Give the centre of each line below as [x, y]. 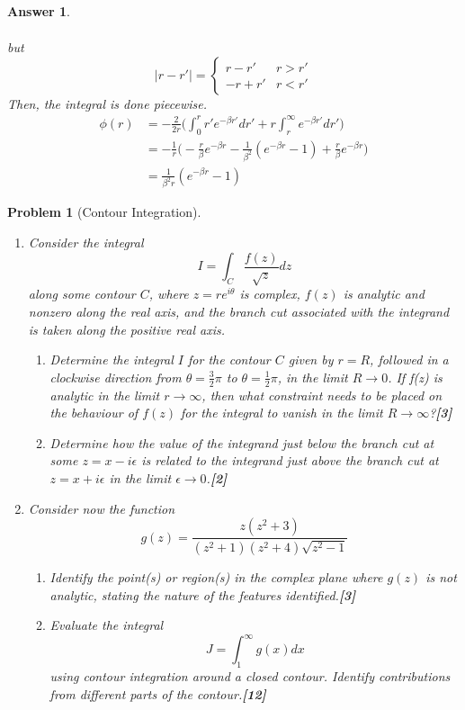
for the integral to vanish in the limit [282, 413]
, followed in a [409, 359]
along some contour [82, 294]
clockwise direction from [116, 377]
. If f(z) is [415, 377]
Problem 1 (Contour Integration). [104, 212]
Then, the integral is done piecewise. [107, 103]
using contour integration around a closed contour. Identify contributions [250, 675]
